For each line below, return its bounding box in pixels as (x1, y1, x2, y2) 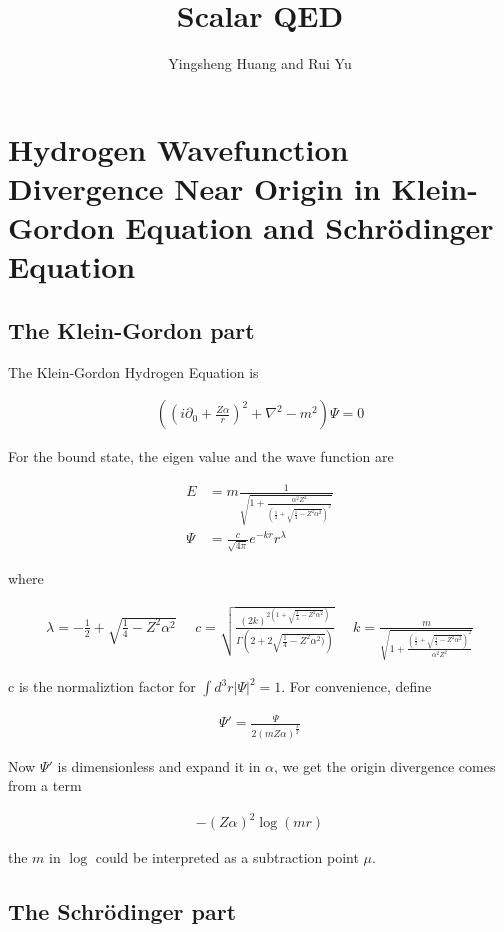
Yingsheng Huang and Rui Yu (168, 53, 352, 74)
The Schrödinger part (8, 896, 237, 927)
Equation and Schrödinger (125, 207, 494, 248)
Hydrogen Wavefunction (8, 128, 349, 169)
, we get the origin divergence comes (274, 755, 496, 776)
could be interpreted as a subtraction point (95, 847, 359, 868)
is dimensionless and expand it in (57, 755, 261, 776)
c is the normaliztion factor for (8, 676, 196, 697)
